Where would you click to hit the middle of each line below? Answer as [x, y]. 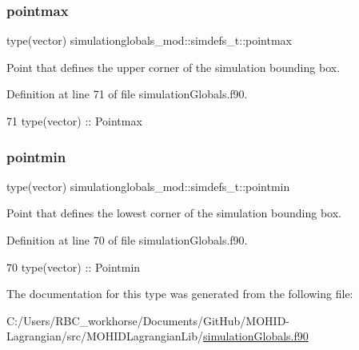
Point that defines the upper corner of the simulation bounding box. [174, 67]
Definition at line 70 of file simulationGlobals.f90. [127, 240]
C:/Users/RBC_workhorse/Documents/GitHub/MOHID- [148, 320]
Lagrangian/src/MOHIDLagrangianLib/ [105, 336]
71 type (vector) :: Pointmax [74, 121]
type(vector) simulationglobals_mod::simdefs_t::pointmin [148, 186]
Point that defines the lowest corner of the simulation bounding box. [174, 213]
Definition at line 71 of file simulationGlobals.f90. [127, 94]
